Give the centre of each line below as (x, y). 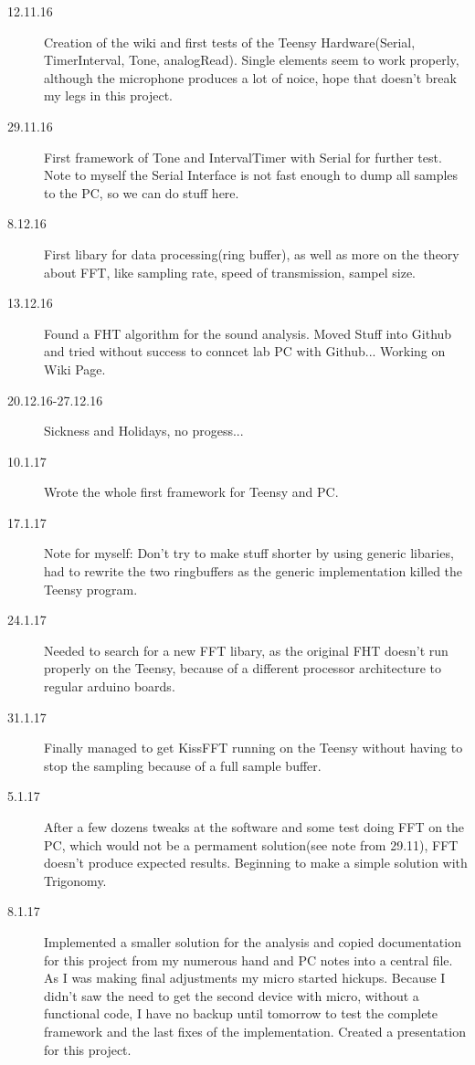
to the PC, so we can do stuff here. (142, 192)
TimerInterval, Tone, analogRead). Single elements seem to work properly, (252, 60)
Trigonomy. (75, 880)
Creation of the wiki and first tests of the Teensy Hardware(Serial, (230, 42)
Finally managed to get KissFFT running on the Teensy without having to (253, 748)
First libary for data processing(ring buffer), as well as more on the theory (252, 253)
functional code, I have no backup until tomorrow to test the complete (241, 1013)
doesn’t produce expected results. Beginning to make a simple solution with (256, 863)
